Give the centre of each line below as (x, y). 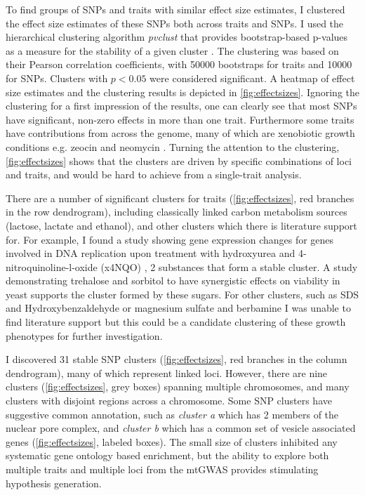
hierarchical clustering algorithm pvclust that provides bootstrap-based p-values (177, 37)
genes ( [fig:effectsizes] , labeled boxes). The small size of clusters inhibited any (172, 441)
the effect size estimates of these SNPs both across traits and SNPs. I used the (175, 23)
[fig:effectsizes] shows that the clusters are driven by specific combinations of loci (179, 160)
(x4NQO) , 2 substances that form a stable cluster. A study (229, 266)
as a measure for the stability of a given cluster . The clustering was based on (172, 50)
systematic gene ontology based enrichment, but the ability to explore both (167, 455)
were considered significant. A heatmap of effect (252, 78)
